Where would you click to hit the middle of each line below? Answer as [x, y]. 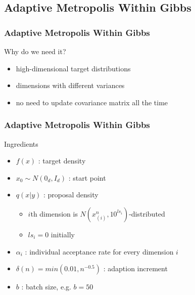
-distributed [147, 213]
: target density [62, 161]
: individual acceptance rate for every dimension [99, 251]
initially [63, 234]
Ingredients [21, 143]
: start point [87, 177]
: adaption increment [135, 268]
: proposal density [71, 195]
